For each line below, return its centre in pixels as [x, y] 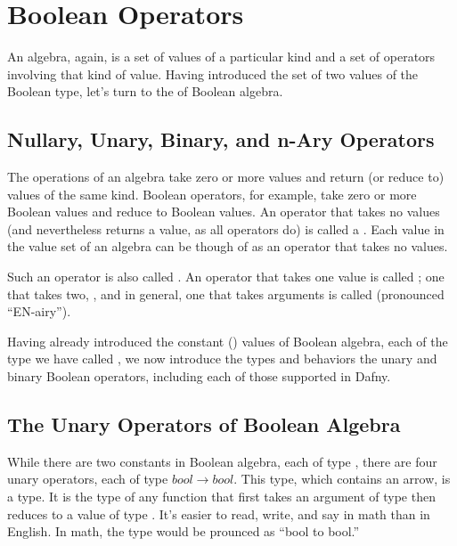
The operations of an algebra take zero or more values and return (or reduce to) [226, 177]
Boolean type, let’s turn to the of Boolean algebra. [145, 91]
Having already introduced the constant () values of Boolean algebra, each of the [228, 341]
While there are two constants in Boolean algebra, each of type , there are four [222, 461]
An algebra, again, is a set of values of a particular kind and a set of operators [221, 57]
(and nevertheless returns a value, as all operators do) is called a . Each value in [226, 228]
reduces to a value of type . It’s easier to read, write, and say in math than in [219, 513]
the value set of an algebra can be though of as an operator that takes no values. [228, 246]
